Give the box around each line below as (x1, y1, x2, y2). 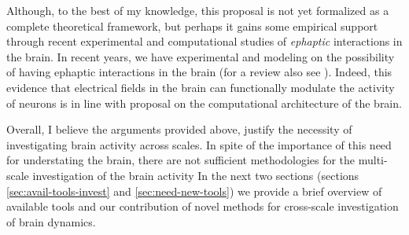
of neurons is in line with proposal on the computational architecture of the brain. (6, 94, 402, 111)
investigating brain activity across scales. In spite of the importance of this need (6, 136, 392, 152)
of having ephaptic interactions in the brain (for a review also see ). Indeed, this (6, 64, 392, 80)
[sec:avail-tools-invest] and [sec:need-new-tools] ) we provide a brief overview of (6, 182, 382, 199)
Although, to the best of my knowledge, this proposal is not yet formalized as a (6, 2, 389, 18)
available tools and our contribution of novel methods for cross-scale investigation (6, 198, 399, 215)
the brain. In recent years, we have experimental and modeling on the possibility (6, 48, 395, 64)
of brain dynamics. (6, 213, 96, 229)
